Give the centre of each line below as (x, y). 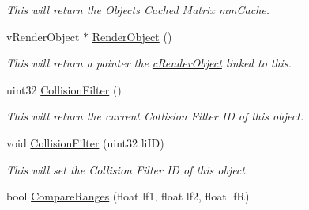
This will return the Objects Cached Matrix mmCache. (138, 10)
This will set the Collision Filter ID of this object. (128, 169)
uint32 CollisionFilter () (64, 89)
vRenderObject (43, 36)
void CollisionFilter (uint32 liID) (85, 142)
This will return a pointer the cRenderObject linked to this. (149, 63)
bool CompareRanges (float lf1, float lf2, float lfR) (128, 196)
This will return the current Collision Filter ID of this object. (155, 116)
